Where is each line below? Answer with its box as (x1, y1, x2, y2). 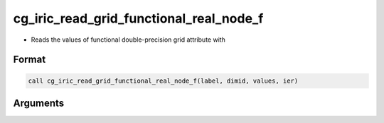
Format (13, 54, 46, 66)
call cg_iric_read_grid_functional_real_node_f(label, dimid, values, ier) (28, 76, 299, 85)
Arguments (13, 97, 65, 109)
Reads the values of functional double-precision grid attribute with (31, 35, 225, 44)
